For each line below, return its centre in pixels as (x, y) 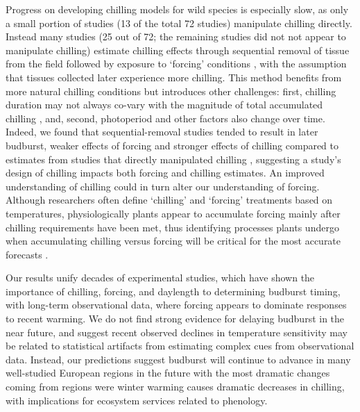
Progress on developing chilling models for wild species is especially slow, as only (177, 9)
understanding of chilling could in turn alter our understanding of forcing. (163, 186)
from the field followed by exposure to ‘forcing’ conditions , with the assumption (176, 64)
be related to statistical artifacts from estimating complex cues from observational (180, 346)
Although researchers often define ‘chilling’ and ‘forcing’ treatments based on (169, 200)
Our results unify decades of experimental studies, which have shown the (160, 278)
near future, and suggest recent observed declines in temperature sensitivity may (177, 332)
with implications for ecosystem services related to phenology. (137, 400)
